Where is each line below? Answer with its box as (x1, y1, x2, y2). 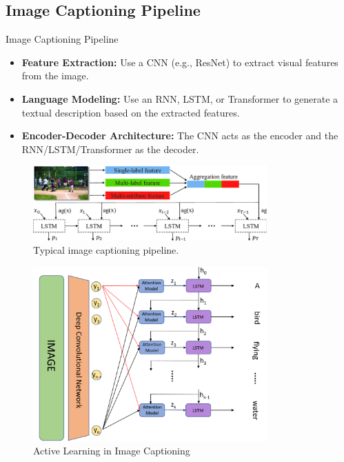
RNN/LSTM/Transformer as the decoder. (21, 141, 199, 156)
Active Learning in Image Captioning (33, 443, 190, 458)
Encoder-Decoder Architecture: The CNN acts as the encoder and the (21, 128, 338, 143)
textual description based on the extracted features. (21, 105, 240, 119)
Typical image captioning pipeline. (33, 243, 179, 257)
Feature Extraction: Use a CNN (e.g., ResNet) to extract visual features (21, 54, 338, 69)
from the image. (21, 68, 89, 83)
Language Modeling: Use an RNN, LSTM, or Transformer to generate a (21, 91, 338, 106)
